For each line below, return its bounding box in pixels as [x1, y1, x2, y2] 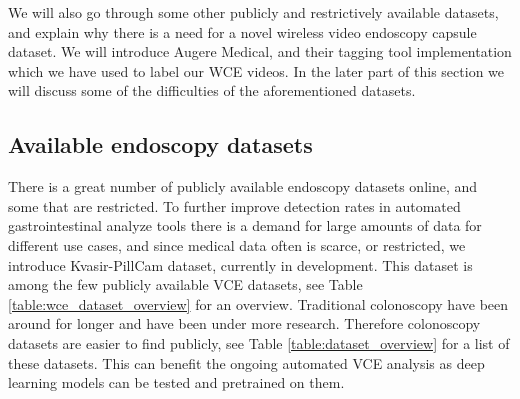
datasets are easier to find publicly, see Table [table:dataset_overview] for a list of [8, 332, 510, 353]
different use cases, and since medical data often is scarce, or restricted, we [8, 234, 466, 255]
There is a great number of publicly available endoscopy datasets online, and [8, 176, 478, 197]
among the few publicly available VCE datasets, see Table [8, 274, 363, 295]
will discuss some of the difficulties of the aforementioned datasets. [8, 80, 416, 101]
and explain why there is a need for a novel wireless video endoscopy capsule [8, 21, 477, 42]
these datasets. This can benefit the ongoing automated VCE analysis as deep [8, 352, 485, 373]
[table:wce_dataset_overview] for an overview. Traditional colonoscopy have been [8, 293, 509, 314]
